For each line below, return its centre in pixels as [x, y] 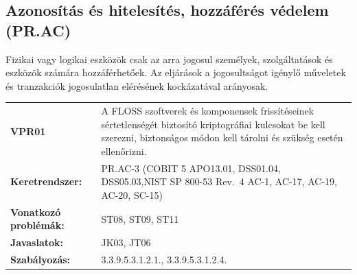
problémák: [37, 225]
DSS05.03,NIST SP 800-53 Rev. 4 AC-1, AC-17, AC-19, [219, 181]
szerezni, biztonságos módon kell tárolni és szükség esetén [222, 137]
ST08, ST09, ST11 [140, 218]
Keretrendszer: [46, 181]
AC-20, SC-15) [132, 194]
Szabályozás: [41, 260]
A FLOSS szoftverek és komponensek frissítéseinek [208, 111]
